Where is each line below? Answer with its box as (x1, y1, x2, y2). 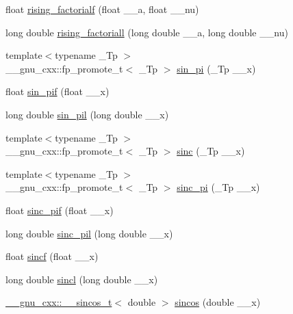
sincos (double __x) (175, 295, 261, 309)
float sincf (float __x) (5, 249, 99, 263)
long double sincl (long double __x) (5, 272, 158, 286)
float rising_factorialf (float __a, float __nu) (5, 2, 199, 16)
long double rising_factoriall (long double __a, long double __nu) (5, 25, 288, 39)
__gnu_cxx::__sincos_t (5, 295, 112, 309)
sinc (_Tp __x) (177, 144, 245, 158)
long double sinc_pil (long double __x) (5, 226, 173, 240)
